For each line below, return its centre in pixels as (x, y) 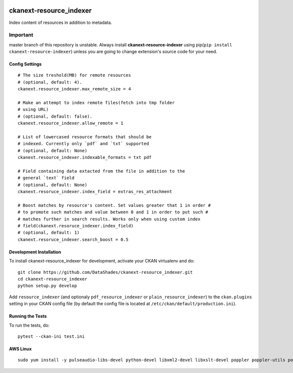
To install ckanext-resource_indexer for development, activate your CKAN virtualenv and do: (102, 261)
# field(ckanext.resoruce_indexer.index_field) (76, 226)
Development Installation (35, 252)
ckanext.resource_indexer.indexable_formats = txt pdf (85, 157)
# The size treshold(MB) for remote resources (74, 75)
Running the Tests (28, 316)
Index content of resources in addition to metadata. (61, 22)
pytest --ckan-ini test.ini (51, 336)
